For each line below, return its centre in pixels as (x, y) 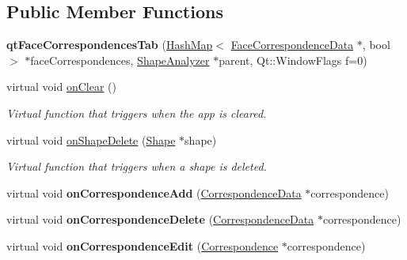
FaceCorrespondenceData (292, 45)
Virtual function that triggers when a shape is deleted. (137, 166)
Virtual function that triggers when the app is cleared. (137, 113)
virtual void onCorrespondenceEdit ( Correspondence (143, 245)
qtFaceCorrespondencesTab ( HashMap (110, 45)
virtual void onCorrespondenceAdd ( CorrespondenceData (154, 192)
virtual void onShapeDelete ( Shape (91, 139)
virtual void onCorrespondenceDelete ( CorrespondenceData (160, 219)
